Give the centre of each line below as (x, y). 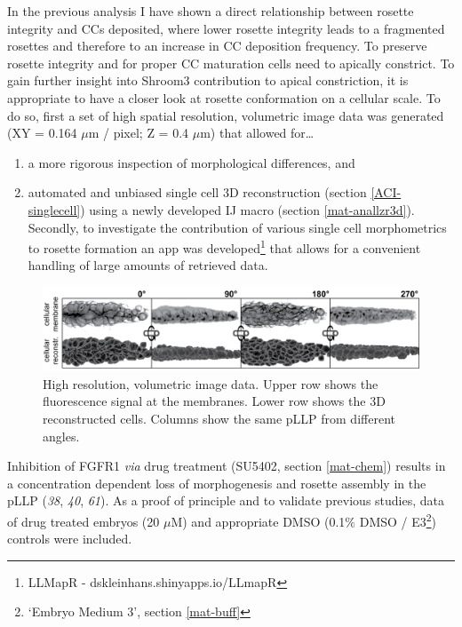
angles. (61, 436)
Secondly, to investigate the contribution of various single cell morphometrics (237, 227)
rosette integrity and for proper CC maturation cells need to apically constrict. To (231, 63)
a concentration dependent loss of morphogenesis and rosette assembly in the (217, 483)
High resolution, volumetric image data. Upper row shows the (211, 383)
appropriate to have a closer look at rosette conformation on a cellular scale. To (224, 97)
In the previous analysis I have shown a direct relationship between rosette (211, 11)
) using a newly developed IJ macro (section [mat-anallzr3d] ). (247, 209)
